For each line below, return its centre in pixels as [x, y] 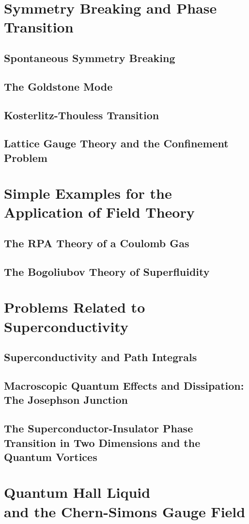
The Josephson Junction [66, 400]
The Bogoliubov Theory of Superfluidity [107, 271]
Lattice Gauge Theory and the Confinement [116, 143]
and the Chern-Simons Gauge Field [125, 511]
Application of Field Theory [99, 212]
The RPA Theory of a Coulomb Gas [97, 243]
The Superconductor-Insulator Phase [99, 428]
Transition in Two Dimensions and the [102, 442]
